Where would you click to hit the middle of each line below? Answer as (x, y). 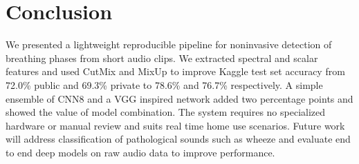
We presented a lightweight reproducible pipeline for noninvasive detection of (169, 44)
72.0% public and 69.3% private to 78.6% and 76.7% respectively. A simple (164, 84)
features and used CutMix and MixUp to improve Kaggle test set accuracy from (175, 71)
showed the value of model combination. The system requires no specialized (166, 112)
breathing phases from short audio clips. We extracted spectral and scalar (162, 58)
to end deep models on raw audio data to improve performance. (140, 152)
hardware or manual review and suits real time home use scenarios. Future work (175, 125)
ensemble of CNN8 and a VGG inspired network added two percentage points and (179, 98)
